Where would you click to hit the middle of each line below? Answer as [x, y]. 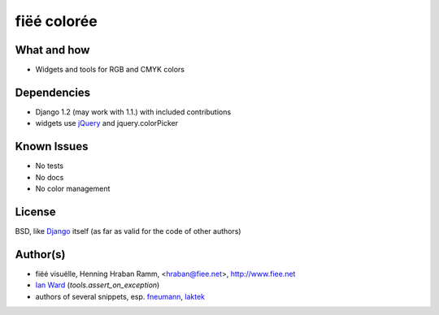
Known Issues [52, 147]
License [35, 211]
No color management [73, 189]
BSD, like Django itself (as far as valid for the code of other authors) [128, 231]
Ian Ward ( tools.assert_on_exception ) [98, 285]
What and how [52, 50]
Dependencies [53, 92]
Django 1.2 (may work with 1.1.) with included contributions [133, 112]
